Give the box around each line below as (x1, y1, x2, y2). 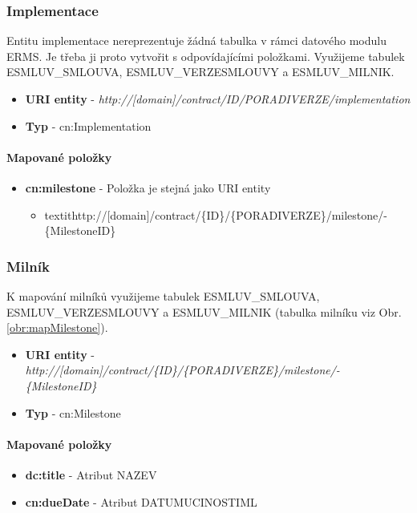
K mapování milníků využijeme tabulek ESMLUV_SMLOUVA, (6, 287, 320, 304)
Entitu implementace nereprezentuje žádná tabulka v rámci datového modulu (6, 32, 387, 49)
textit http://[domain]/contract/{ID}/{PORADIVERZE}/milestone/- (44, 206, 387, 223)
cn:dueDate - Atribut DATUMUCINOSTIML (25, 493, 257, 510)
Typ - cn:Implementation (25, 117, 152, 134)
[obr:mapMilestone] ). (6, 319, 108, 336)
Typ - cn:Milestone (25, 404, 121, 421)
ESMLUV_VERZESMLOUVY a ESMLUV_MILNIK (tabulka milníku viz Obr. (6, 303, 402, 320)
